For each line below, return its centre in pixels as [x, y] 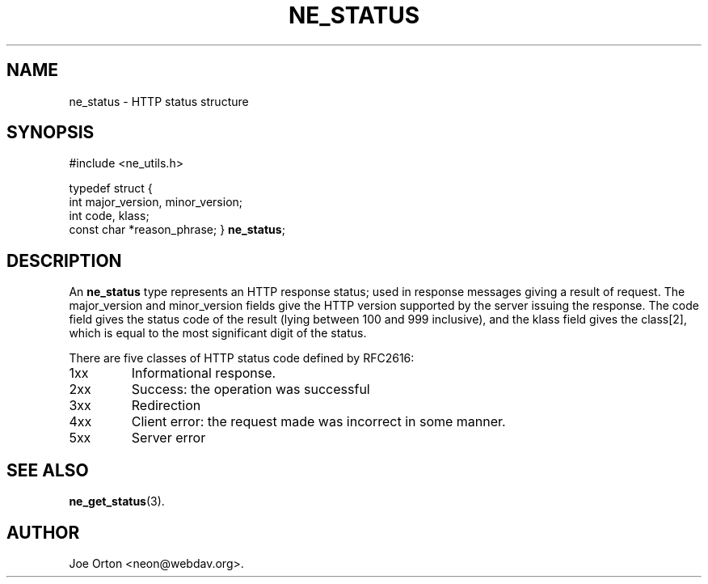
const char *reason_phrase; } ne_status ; [177, 230]
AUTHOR [43, 532]
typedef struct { [111, 188]
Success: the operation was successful [251, 389]
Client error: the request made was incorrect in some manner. [318, 422]
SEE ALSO [48, 470]
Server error [169, 438]
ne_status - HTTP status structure [159, 101]
